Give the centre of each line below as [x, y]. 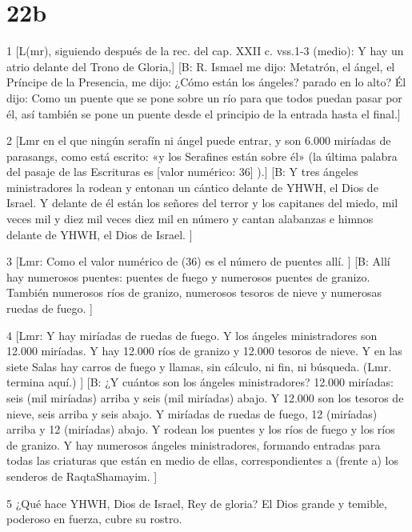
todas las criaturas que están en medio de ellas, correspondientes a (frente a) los [202, 460]
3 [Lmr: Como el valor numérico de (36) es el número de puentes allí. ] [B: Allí [198, 261]
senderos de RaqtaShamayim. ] [82, 476]
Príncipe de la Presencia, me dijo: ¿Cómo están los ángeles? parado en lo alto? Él [206, 82]
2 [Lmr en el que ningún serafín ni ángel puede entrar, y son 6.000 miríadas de [199, 140]
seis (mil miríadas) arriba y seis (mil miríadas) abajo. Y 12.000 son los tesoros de [205, 398]
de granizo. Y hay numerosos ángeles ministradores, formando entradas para [194, 444]
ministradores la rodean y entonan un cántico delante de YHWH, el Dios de [192, 187]
